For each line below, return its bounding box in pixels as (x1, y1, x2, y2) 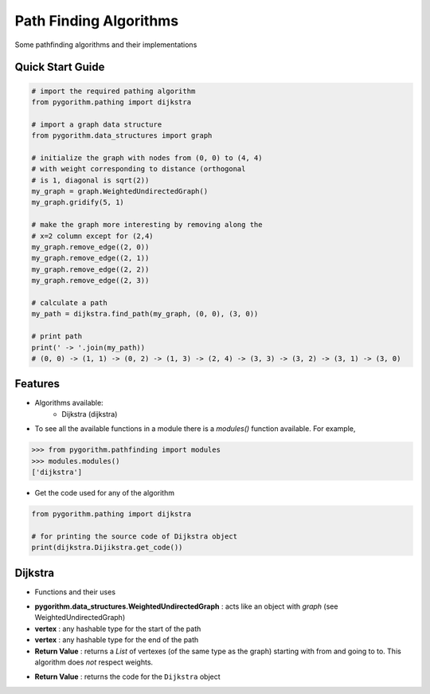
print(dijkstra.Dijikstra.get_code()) (31, 543, 183, 552)
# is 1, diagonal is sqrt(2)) (31, 175, 150, 185)
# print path (31, 331, 83, 341)
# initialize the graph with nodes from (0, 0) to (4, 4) (31, 153, 263, 163)
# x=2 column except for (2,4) (31, 231, 154, 241)
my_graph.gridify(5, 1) (31, 198, 125, 207)
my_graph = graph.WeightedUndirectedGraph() (31, 187, 209, 196)
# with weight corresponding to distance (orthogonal (31, 164, 246, 174)
